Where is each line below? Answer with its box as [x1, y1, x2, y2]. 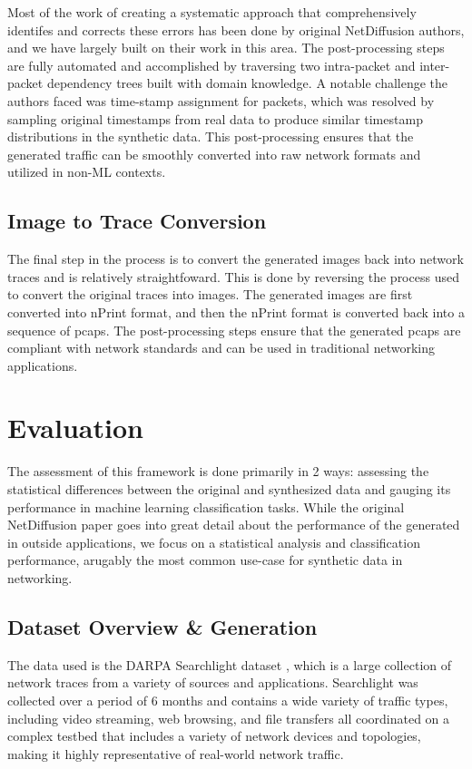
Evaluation [7, 409, 143, 446]
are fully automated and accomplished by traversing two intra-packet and [7, 55, 416, 74]
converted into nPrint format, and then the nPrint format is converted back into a [7, 302, 465, 321]
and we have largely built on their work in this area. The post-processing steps [7, 38, 445, 57]
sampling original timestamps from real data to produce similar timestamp [7, 109, 423, 128]
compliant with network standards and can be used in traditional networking [7, 338, 435, 357]
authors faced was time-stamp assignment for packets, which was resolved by [7, 91, 435, 110]
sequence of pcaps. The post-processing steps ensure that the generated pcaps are [7, 320, 461, 339]
